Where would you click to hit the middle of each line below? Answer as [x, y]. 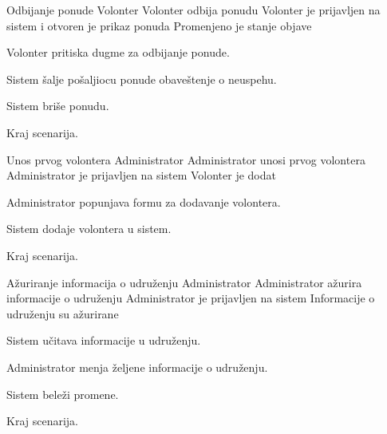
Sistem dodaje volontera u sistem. [89, 229]
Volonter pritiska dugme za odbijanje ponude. [118, 52]
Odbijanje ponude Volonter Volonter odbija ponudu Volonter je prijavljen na [193, 10]
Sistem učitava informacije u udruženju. [104, 340]
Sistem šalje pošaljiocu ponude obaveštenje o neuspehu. [142, 79]
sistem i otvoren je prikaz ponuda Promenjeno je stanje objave [159, 25]
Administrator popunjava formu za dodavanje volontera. [144, 201]
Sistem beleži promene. [63, 394]
